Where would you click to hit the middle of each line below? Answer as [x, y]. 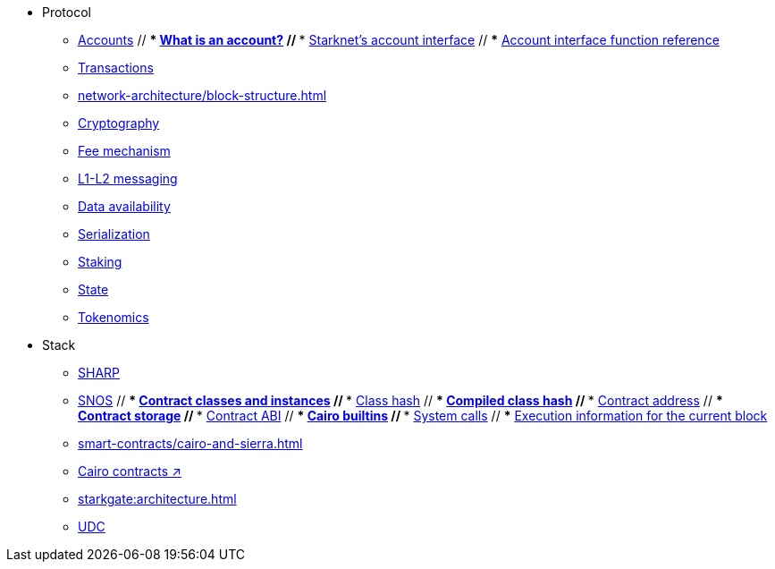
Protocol [67, 12]
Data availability [124, 206]
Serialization [114, 234]
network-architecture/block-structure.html [202, 95]
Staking [100, 262]
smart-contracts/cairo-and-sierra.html [190, 443]
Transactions [116, 68]
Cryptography [119, 123]
